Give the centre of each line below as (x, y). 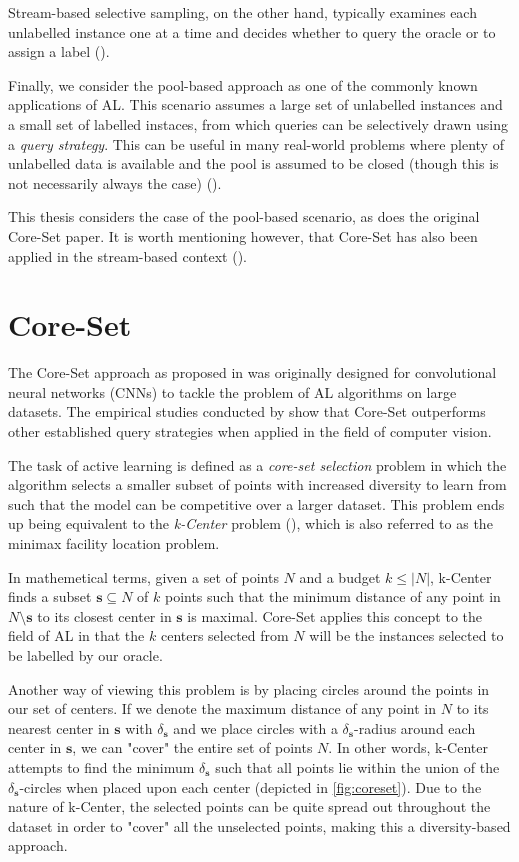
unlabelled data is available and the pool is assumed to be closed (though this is (253, 163)
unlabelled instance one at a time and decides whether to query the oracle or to (252, 31)
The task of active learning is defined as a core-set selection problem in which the (257, 464)
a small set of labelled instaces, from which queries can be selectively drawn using (258, 123)
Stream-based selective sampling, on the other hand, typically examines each (242, 12)
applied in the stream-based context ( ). (127, 255)
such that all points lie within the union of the (357, 766)
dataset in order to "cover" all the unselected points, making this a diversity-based (259, 825)
